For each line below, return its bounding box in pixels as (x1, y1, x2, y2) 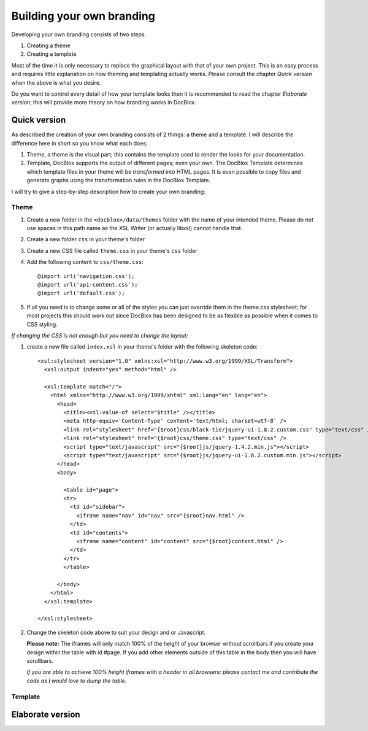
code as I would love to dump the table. (26, 677, 127, 684)
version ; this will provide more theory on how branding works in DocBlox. (11, 99, 196, 106)
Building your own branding (11, 9, 156, 23)
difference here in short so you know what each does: (11, 139, 148, 147)
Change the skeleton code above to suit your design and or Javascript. (26, 629, 206, 636)
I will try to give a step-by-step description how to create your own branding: (11, 188, 205, 195)
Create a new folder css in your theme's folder (26, 236, 145, 243)
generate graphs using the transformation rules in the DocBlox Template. (26, 177, 211, 184)
